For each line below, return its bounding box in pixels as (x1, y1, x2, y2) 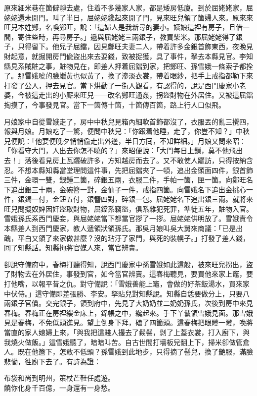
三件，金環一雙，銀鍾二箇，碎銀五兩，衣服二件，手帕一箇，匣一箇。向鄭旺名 (4, 174, 253, 185)
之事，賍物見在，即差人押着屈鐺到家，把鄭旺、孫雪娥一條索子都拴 (38, 60, 253, 71)
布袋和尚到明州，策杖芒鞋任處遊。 (4, 373, 115, 383)
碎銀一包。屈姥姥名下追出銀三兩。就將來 (121, 194, 253, 204)
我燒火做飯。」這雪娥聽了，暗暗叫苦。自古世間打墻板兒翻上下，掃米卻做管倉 (4, 337, 250, 347)
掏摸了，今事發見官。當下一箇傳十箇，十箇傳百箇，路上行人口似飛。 (4, 99, 225, 110)
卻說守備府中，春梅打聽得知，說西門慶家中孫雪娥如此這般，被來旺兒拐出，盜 (4, 259, 253, 269)
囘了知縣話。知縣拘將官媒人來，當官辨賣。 (4, 242, 142, 253)
